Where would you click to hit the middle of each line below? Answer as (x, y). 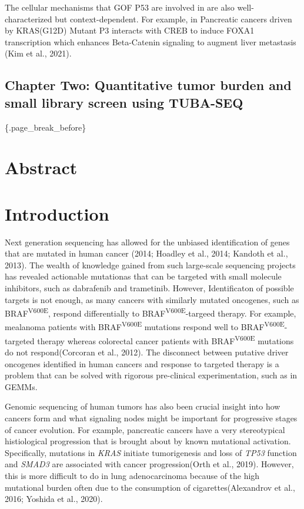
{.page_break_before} (46, 127)
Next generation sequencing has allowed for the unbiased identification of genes (147, 242)
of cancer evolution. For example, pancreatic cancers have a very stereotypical (145, 429)
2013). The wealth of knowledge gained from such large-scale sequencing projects (150, 265)
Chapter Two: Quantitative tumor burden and (148, 85)
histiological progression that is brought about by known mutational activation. (148, 441)
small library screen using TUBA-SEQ (124, 102)
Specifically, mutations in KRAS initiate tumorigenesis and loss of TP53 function (151, 452)
